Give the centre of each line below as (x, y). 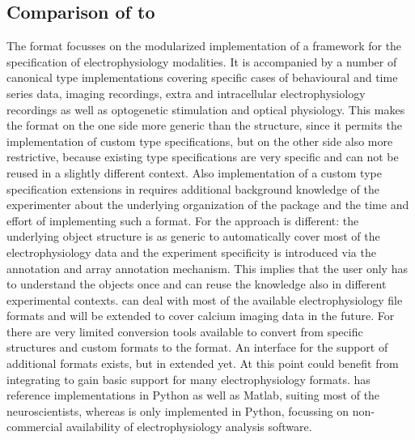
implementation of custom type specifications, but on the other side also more (200, 141)
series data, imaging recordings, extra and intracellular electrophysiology (186, 93)
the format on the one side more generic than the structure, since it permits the (204, 125)
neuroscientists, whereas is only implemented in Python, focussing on (178, 410)
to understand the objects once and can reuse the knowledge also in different (197, 284)
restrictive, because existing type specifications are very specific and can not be (203, 157)
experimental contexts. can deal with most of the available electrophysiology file (205, 299)
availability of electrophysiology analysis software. (189, 427)
